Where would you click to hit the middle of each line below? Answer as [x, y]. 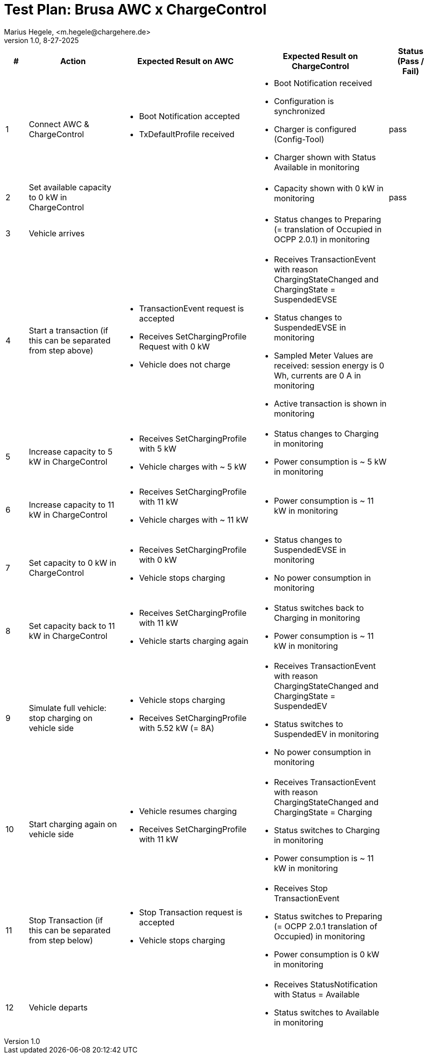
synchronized [299, 111]
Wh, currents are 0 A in [317, 375]
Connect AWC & [59, 124]
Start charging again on [73, 824]
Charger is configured [315, 129]
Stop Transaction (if [66, 920]
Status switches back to [319, 608]
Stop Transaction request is [191, 912]
